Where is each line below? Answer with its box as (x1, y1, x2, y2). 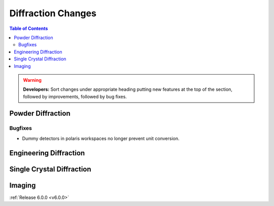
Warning (23, 77, 42, 83)
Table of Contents (9, 25, 48, 31)
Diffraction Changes (9, 8, 96, 19)
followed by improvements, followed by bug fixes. (23, 93, 127, 99)
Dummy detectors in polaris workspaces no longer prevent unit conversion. (22, 135, 180, 142)
